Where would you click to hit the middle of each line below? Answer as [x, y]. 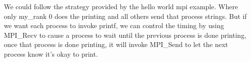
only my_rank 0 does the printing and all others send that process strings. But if [125, 16]
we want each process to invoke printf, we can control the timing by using [114, 25]
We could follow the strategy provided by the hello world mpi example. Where [121, 6]
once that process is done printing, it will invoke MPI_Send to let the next [116, 44]
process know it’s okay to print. [51, 54]
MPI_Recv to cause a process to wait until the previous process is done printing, [125, 35]
